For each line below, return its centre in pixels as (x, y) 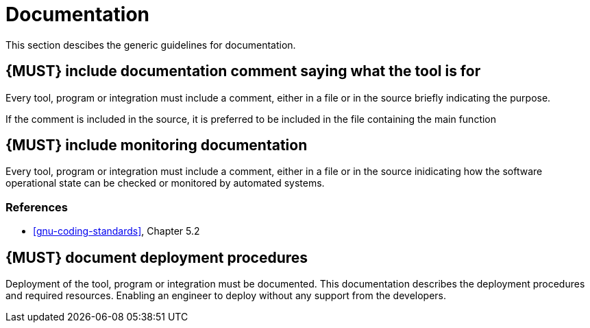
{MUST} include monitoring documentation (157, 145)
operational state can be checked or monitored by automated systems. (165, 183)
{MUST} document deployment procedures (157, 257)
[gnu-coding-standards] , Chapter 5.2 (116, 231)
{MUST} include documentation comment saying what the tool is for (243, 71)
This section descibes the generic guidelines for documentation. (151, 45)
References (37, 207)
